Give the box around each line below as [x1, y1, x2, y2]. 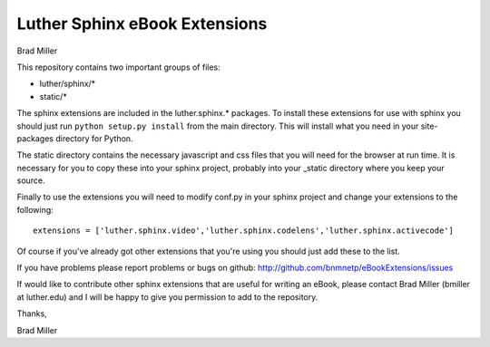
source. [16, 175, 45, 186]
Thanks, [16, 308, 47, 319]
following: [16, 204, 54, 215]
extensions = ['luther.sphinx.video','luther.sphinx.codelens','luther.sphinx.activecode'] [33, 226, 454, 236]
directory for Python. [55, 132, 133, 144]
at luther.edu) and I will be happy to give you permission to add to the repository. [16, 291, 318, 303]
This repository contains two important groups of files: [16, 62, 221, 72]
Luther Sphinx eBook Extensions [16, 14, 268, 34]
